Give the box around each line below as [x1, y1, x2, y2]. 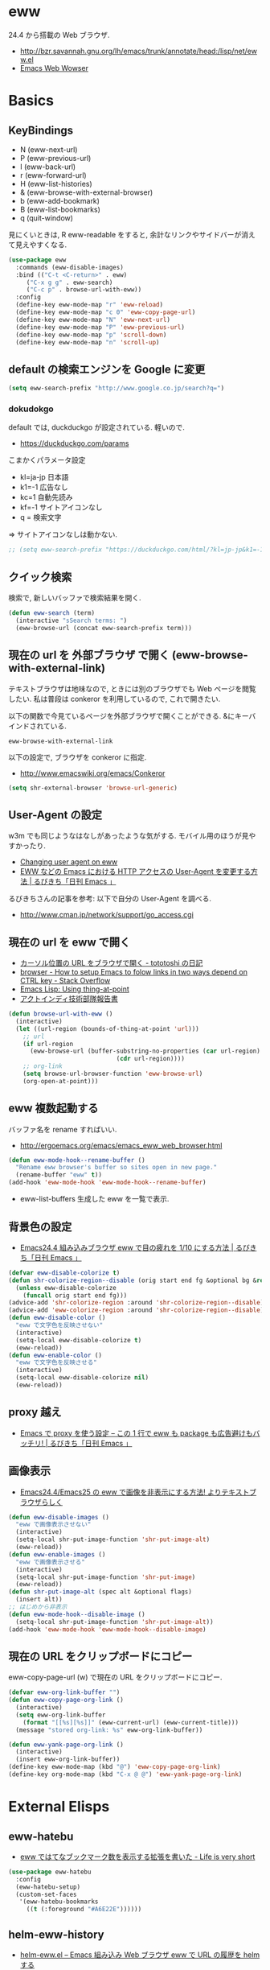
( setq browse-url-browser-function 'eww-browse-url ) [22, 1069, 203, 1078]
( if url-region [22, 1040, 74, 1048]
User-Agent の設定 [8, 808, 103, 822]
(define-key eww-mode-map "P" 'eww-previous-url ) [15, 323, 185, 332]
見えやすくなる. [14, 240, 67, 249]
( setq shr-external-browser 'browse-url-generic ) [8, 784, 178, 792]
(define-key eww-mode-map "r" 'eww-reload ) [15, 301, 163, 309]
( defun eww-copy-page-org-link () [8, 1696, 125, 1704]
